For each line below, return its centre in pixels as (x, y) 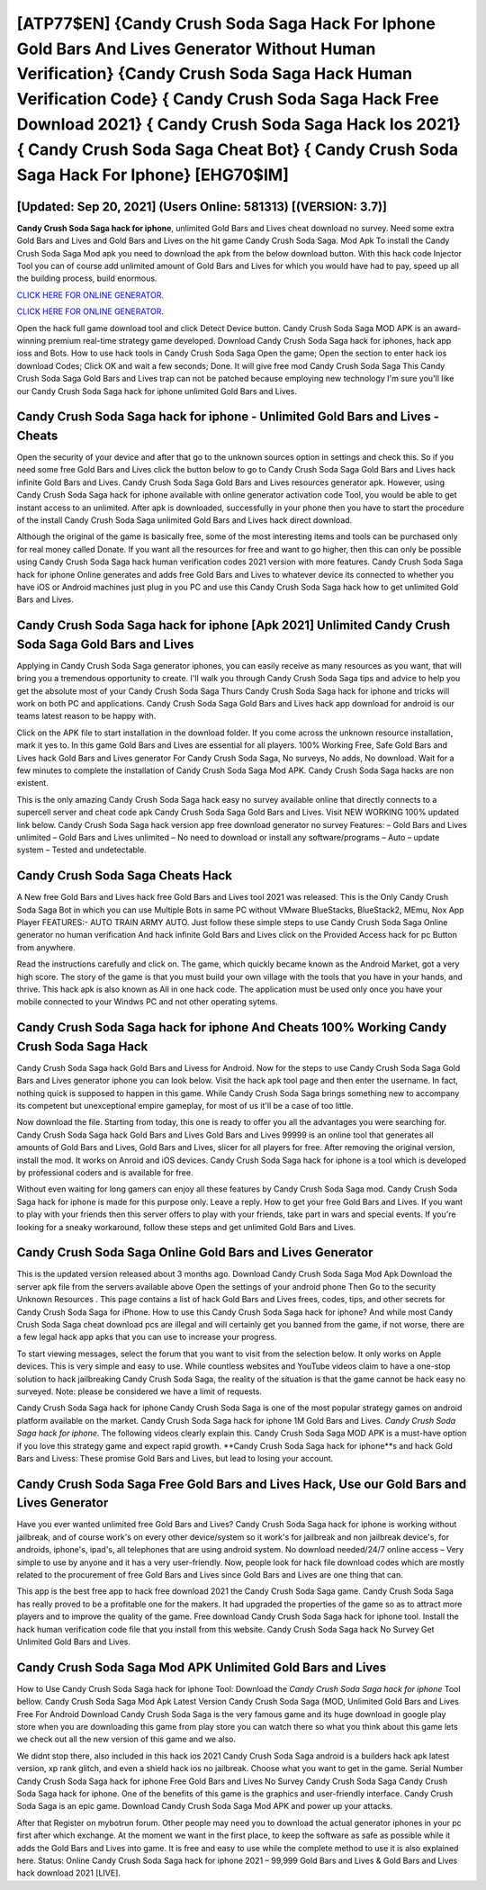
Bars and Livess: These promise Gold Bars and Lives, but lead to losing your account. (175, 1458)
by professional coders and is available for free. (105, 1172)
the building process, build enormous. (87, 278)
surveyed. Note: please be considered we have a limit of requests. (139, 1391)
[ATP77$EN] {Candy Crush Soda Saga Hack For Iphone (226, 23)
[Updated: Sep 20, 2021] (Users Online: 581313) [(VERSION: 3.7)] (202, 207)
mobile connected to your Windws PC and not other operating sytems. (147, 1002)
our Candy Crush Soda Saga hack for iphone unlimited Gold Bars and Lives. (157, 391)
